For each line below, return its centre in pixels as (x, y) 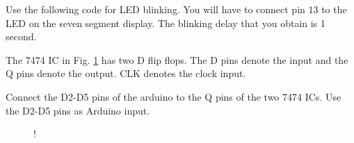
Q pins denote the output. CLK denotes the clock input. (126, 73)
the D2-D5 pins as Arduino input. (78, 110)
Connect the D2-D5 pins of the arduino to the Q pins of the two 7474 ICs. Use (174, 96)
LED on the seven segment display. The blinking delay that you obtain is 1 (166, 23)
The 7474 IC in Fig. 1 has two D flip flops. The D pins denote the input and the (177, 59)
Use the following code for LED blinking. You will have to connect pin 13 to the (176, 9)
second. (21, 36)
